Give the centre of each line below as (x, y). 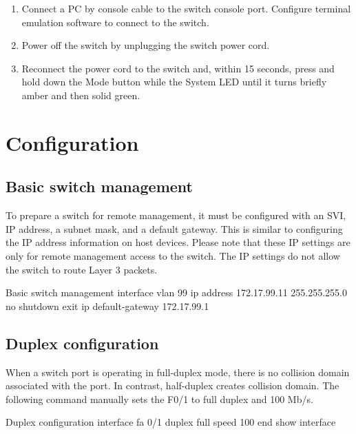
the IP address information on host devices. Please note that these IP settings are (178, 242)
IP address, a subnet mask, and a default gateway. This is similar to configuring (174, 228)
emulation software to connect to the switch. (115, 22)
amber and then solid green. (81, 95)
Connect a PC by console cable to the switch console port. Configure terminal (186, 8)
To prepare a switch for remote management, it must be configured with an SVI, (176, 215)
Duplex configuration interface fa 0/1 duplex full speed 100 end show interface (171, 422)
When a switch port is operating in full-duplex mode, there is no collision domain (178, 372)
